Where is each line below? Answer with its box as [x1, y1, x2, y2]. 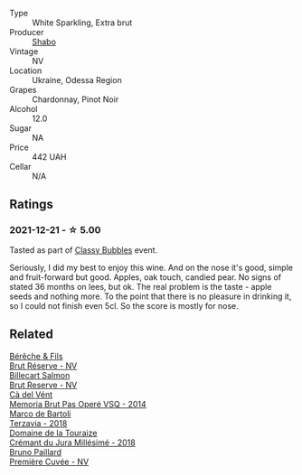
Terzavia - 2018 [9, 417, 68, 428]
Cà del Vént [9, 388, 53, 400]
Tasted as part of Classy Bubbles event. [9, 244, 158, 256]
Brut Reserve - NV [9, 379, 78, 390]
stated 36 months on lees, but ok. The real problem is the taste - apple [9, 281, 272, 292]
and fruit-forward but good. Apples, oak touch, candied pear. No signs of [9, 271, 282, 283]
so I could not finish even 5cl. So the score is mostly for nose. [9, 300, 239, 311]
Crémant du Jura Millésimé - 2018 [9, 437, 136, 448]
